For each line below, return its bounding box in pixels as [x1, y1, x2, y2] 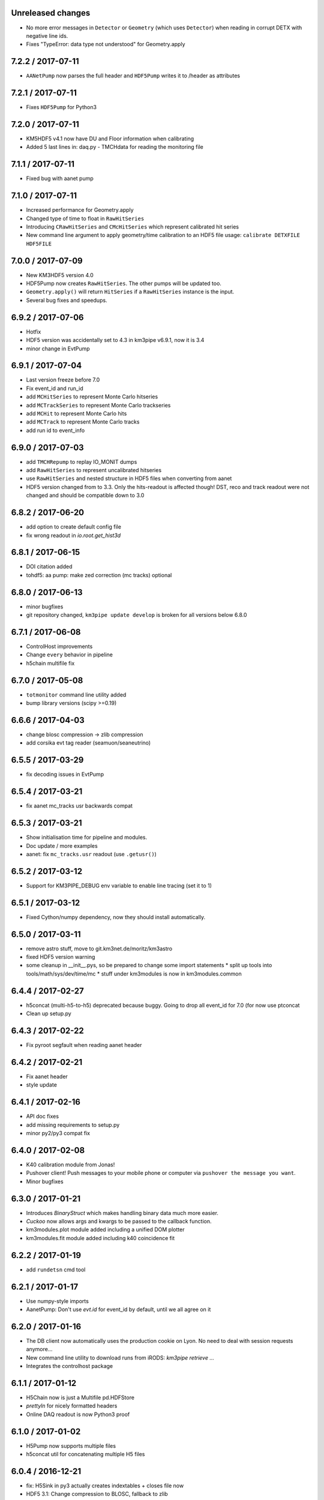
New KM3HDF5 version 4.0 [26, 271, 94, 278]
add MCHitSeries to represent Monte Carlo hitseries [26, 393, 158, 400]
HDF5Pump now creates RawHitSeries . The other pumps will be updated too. [26, 280, 222, 287]
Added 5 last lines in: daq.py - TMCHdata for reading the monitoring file [26, 143, 203, 151]
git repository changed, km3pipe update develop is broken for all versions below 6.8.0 [26, 611, 247, 619]
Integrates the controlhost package [26, 1363, 113, 1370]
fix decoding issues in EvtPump [26, 771, 104, 778]
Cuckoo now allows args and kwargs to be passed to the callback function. [26, 1218, 212, 1225]
